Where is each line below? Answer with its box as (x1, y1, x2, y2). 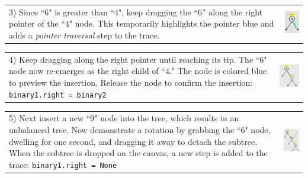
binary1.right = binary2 (9, 90, 107, 99)
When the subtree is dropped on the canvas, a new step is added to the (9, 147, 268, 159)
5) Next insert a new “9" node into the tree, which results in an (9, 112, 239, 124)
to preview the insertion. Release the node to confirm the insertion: (9, 76, 253, 88)
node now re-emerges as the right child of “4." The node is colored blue (9, 64, 267, 77)
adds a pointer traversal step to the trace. (9, 28, 160, 41)
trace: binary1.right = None (9, 158, 117, 170)
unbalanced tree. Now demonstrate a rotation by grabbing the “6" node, (9, 124, 271, 136)
